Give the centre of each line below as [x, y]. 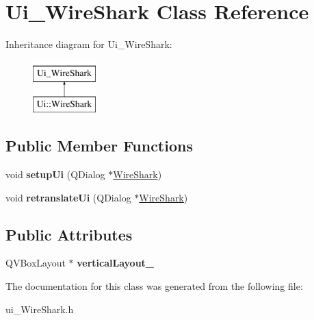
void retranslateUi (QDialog [68, 197]
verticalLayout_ [116, 263]
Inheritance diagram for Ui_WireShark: [89, 44]
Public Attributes [69, 234]
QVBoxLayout [36, 263]
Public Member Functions [99, 146]
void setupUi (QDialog [55, 174]
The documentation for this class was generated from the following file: [154, 286]
